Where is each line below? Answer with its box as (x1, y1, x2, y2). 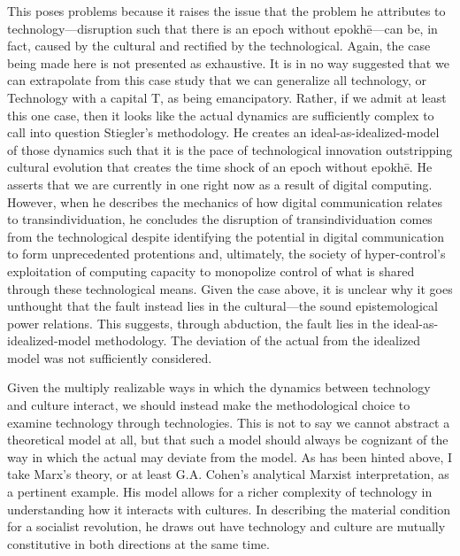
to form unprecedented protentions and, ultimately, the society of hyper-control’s (7, 244, 446, 263)
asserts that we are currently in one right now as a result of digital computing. (7, 174, 433, 193)
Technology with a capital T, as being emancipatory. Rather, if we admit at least (7, 88, 447, 106)
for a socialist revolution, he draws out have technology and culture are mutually (7, 517, 446, 536)
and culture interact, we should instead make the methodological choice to (7, 396, 410, 414)
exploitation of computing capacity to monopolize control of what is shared (7, 261, 415, 280)
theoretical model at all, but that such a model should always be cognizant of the (7, 430, 448, 449)
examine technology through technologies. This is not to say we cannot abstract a (7, 413, 450, 431)
